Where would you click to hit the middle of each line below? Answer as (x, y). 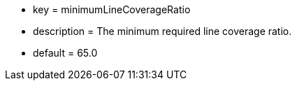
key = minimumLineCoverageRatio (112, 9)
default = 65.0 (65, 53)
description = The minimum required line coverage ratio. (162, 31)
